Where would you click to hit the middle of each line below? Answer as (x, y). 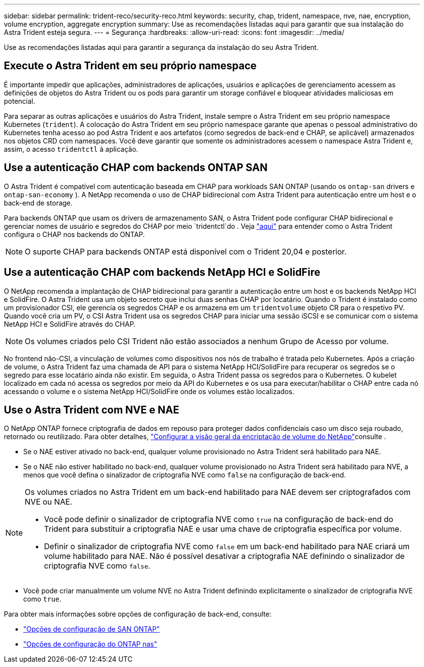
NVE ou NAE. (49, 502)
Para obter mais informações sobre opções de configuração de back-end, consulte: (138, 614)
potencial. (20, 101)
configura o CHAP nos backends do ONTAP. (75, 234)
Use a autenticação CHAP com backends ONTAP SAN (136, 168)
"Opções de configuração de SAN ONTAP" (91, 629)
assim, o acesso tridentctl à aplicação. (71, 149)
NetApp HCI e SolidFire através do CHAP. (70, 324)
